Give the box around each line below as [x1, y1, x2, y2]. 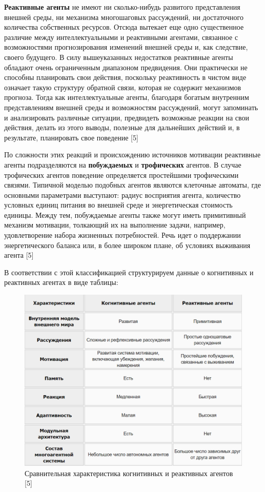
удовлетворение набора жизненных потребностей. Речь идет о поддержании [4, 230, 241, 240]
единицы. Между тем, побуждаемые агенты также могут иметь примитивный [4, 209, 246, 220]
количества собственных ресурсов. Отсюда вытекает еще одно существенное [4, 22, 244, 32]
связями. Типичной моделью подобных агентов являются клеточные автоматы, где [4, 179, 261, 190]
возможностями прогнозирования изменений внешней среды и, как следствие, [4, 42, 248, 52]
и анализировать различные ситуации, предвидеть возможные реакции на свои [4, 112, 250, 122]
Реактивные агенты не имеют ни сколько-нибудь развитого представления [4, 2, 240, 12]
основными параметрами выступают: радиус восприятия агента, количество [4, 189, 241, 200]
